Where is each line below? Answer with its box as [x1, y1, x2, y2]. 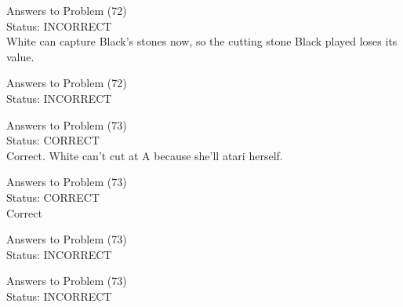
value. [6, 48, 34, 64]
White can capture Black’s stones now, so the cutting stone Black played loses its [6, 33, 398, 49]
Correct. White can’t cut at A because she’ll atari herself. [6, 147, 283, 163]
